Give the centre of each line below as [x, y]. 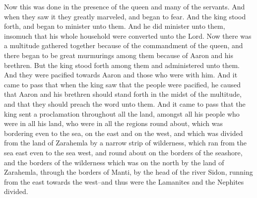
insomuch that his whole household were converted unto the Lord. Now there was [128, 35]
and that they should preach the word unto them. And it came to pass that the [125, 103]
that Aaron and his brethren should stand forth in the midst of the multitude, [123, 94]
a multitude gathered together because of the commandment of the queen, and [124, 45]
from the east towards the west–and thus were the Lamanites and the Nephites [124, 181]
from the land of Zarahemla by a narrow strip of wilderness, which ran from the [126, 143]
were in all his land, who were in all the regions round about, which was [113, 123]
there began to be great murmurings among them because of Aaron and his [119, 55]
